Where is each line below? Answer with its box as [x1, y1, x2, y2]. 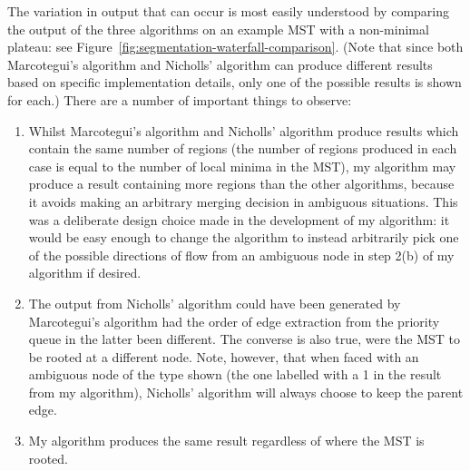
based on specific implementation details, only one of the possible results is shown [7, 73, 462, 92]
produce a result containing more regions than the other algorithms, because [28, 174, 455, 193]
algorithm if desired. [28, 263, 142, 282]
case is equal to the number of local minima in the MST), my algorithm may [28, 156, 456, 175]
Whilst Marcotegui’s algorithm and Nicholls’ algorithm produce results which [28, 121, 459, 140]
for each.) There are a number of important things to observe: [7, 90, 352, 109]
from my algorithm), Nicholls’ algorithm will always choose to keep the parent [28, 382, 464, 401]
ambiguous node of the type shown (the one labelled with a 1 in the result [28, 365, 442, 384]
